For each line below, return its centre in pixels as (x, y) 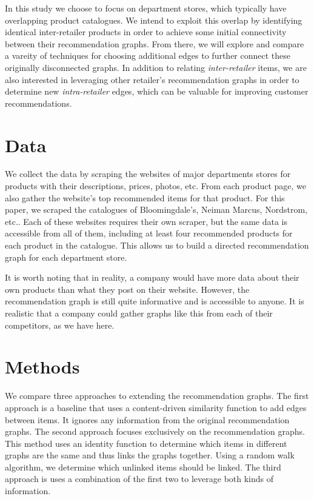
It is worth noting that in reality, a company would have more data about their (152, 277)
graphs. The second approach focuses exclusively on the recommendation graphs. (155, 431)
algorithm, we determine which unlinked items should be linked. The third (143, 467)
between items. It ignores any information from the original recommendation (147, 419)
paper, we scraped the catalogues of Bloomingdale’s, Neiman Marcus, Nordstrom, (156, 209)
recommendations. (38, 103)
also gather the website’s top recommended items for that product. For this (145, 197)
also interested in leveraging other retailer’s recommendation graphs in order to (152, 79)
